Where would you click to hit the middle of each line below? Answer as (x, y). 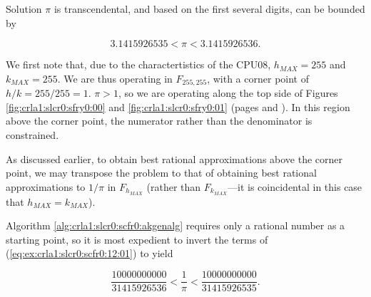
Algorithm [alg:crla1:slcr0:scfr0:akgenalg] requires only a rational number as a (176, 225)
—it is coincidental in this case (295, 186)
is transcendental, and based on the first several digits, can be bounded (209, 9)
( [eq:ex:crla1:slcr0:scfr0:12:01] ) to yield (90, 253)
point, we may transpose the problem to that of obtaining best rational (161, 173)
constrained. (32, 135)
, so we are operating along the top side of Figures (228, 93)
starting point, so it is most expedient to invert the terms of (137, 239)
